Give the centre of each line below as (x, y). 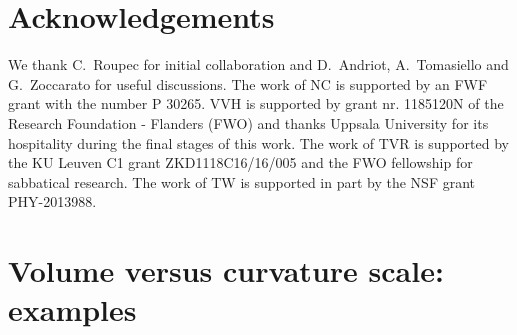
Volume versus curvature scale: (226, 270)
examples (72, 309)
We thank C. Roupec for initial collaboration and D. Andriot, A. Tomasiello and (258, 64)
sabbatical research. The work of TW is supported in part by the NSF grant (242, 181)
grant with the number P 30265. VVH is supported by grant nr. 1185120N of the (256, 103)
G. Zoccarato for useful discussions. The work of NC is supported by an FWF (248, 83)
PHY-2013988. (52, 201)
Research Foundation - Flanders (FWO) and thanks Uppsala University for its (248, 122)
